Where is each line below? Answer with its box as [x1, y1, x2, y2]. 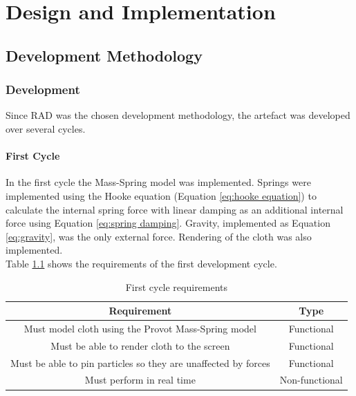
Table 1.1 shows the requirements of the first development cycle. [6, 256, 277, 270]
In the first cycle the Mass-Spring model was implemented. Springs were [6, 175, 311, 189]
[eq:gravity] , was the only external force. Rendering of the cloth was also [6, 229, 312, 243]
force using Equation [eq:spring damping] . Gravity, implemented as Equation [6, 216, 330, 230]
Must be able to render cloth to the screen [50, 338, 230, 352]
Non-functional [279, 373, 343, 387]
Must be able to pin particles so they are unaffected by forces [10, 355, 270, 370]
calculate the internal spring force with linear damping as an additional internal [6, 202, 344, 216]
